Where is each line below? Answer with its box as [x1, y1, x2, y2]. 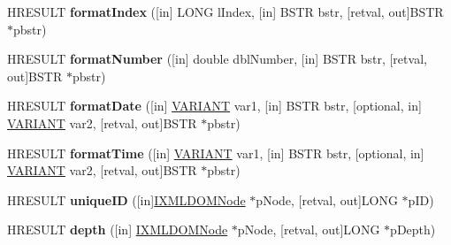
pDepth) [390, 220, 436, 239]
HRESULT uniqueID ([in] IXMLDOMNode [7, 190, 246, 209]
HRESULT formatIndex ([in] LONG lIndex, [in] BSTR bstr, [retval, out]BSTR [7, 3, 444, 20]
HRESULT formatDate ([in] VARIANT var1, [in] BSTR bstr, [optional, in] [7, 96, 422, 115]
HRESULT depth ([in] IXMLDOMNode [7, 220, 228, 239]
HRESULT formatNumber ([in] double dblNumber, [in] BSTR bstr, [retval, [7, 50, 427, 68]
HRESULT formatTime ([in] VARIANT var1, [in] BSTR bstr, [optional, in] [7, 143, 424, 162]
